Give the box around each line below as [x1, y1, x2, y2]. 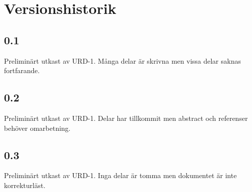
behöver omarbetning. [4, 122, 71, 133]
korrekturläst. [4, 180, 46, 190]
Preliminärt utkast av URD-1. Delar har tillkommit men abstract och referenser [4, 112, 248, 123]
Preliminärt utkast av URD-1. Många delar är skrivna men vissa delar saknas [4, 55, 241, 66]
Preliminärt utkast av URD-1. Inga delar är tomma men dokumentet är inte [4, 170, 237, 181]
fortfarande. [4, 65, 40, 76]
